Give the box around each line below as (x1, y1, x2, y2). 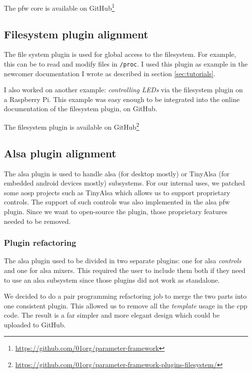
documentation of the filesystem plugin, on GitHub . (4, 103, 157, 114)
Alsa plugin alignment (4, 145, 116, 160)
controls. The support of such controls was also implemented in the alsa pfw (4, 197, 230, 207)
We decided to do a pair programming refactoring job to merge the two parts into (4, 291, 247, 301)
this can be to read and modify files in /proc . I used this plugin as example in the (4, 59, 248, 69)
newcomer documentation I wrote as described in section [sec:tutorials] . (4, 68, 216, 78)
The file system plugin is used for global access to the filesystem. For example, (4, 49, 236, 59)
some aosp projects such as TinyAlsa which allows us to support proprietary (4, 187, 230, 197)
